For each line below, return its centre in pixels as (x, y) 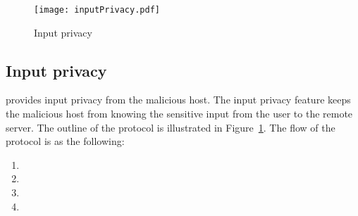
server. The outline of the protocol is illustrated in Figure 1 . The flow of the (171, 127)
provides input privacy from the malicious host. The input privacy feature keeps (178, 100)
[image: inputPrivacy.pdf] (97, 10)
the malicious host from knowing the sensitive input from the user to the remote (179, 114)
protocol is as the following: (65, 141)
